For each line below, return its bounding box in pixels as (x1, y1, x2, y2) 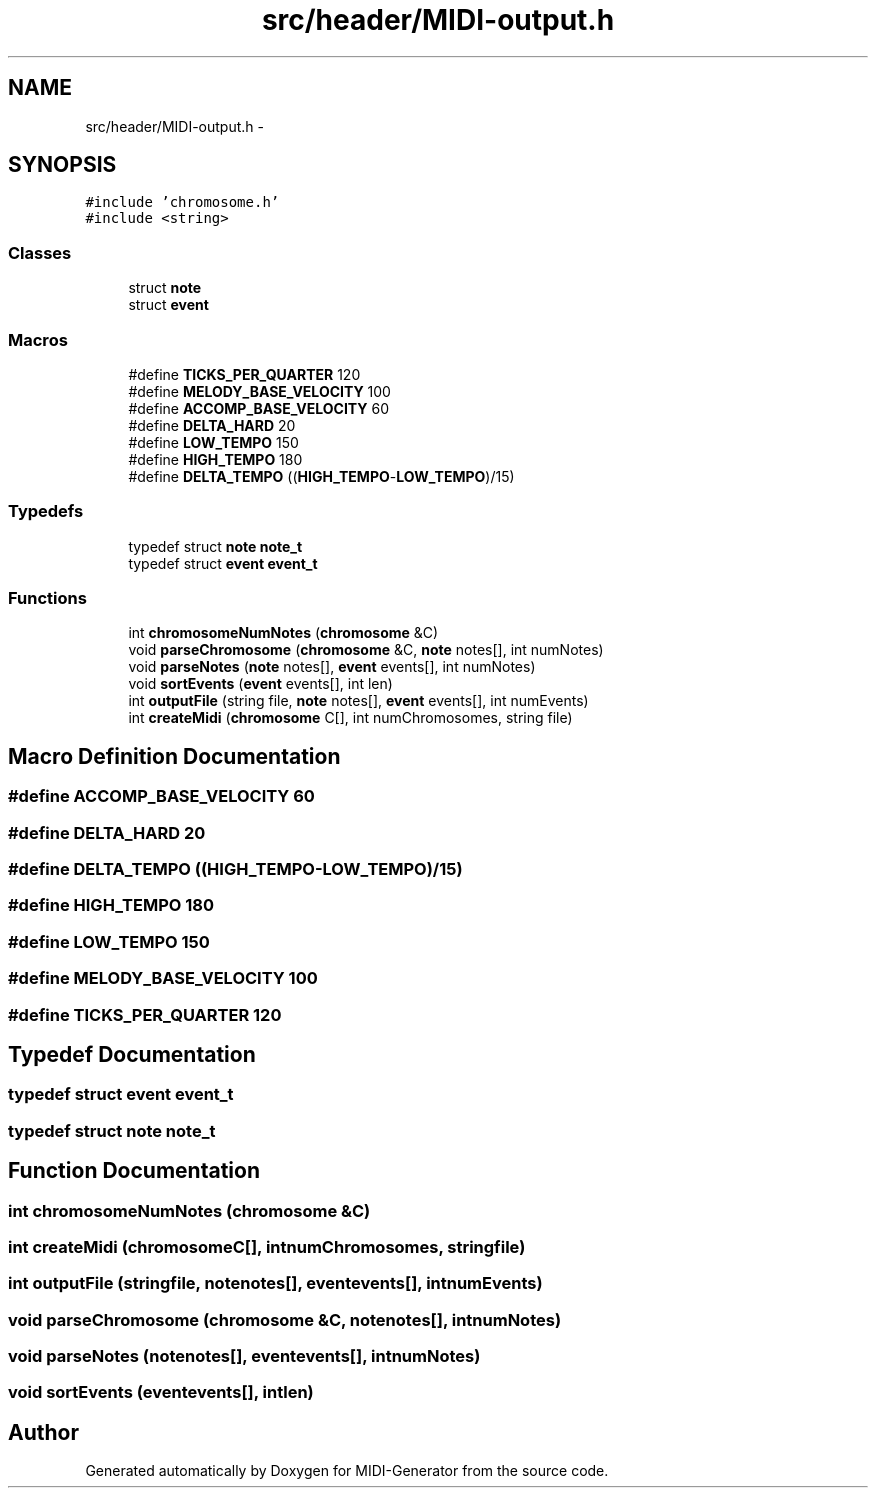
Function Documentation (8, 1158, 260, 1184)
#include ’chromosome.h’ (85, 194, 280, 211)
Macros (8, 329, 68, 350)
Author (8, 1419, 79, 1445)
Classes (8, 242, 72, 263)
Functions (8, 588, 87, 609)
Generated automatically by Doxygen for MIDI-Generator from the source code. (85, 1462, 609, 1480)
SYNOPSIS (8, 152, 117, 178)
